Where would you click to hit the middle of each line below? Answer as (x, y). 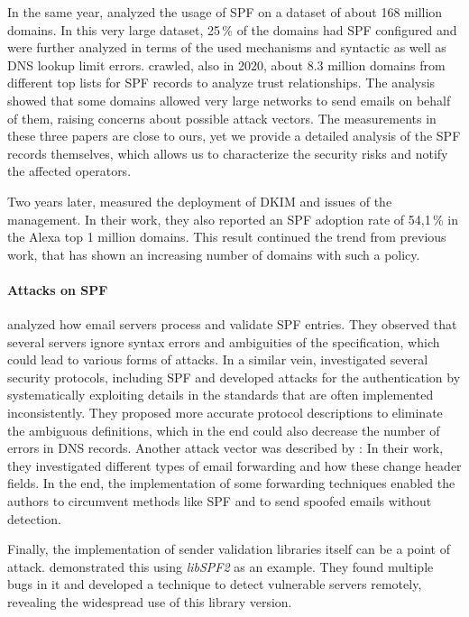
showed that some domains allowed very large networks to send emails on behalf (229, 100)
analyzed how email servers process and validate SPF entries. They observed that (232, 324)
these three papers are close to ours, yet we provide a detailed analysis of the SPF (234, 136)
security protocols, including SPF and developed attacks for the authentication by (234, 377)
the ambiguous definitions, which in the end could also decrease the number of (224, 430)
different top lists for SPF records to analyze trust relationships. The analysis (221, 83)
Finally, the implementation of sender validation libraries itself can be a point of (229, 549)
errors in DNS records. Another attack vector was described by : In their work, (225, 448)
